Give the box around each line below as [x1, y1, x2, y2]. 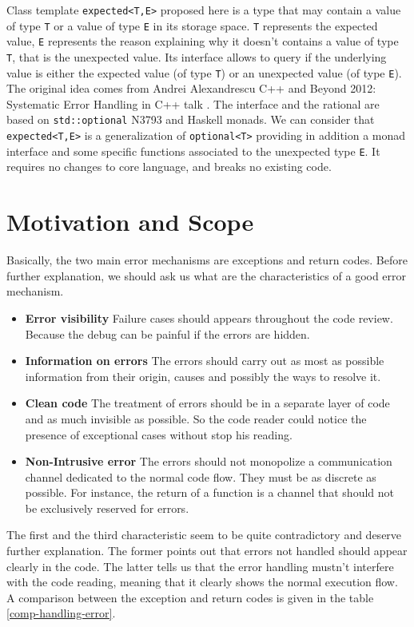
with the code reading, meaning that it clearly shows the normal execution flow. [6, 573, 398, 590]
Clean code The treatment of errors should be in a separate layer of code [25, 395, 390, 411]
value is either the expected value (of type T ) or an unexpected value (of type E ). [6, 64, 402, 81]
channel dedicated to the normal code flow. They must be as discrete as [25, 468, 376, 485]
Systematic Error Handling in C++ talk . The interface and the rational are [6, 95, 380, 112]
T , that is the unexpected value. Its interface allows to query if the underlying [6, 48, 387, 65]
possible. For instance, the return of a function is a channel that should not [25, 484, 394, 501]
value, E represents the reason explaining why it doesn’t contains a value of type [6, 33, 399, 50]
